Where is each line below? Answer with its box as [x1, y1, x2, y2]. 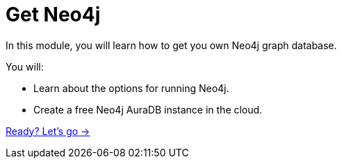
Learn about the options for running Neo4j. [33, 82, 229, 94]
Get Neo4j [6, 3, 101, 26]
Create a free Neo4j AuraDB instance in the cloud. [33, 103, 263, 116]
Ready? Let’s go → [6, 125, 90, 137]
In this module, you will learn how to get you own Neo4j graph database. [6, 39, 337, 51]
